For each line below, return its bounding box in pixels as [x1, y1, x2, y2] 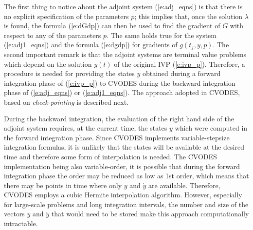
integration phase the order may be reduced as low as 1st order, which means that [4, 171, 249, 181]
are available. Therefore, [148, 180, 220, 190]
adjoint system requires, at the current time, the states [4, 123, 167, 133]
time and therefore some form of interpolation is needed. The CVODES [4, 151, 217, 161]
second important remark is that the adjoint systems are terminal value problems [4, 49, 247, 59]
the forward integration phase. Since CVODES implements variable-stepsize [4, 132, 230, 142]
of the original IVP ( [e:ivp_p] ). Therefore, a [114, 58, 245, 69]
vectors [4, 209, 25, 219]
